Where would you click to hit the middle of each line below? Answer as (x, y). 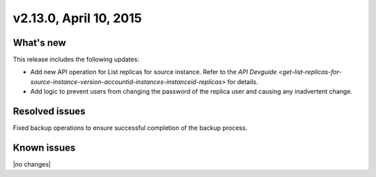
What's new (39, 43)
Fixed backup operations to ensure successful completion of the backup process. (130, 128)
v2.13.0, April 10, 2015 (77, 18)
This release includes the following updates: (76, 60)
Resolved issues (49, 111)
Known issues (44, 147)
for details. (243, 82)
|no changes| (32, 165)
